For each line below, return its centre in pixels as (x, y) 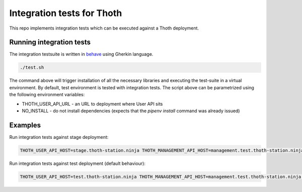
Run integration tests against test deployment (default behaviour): (78, 163)
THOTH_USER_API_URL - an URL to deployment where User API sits (92, 104)
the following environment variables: (47, 95)
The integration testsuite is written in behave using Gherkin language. (81, 54)
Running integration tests (50, 42)
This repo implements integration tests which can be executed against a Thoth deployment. (104, 28)
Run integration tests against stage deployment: (59, 137)
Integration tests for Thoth (66, 13)
